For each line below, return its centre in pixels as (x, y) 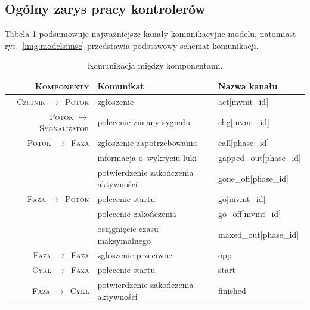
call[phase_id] (244, 143)
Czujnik (31, 101)
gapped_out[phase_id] (260, 157)
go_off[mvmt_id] (250, 214)
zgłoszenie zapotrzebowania (147, 143)
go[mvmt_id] (242, 199)
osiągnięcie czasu (128, 228)
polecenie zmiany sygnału (144, 122)
